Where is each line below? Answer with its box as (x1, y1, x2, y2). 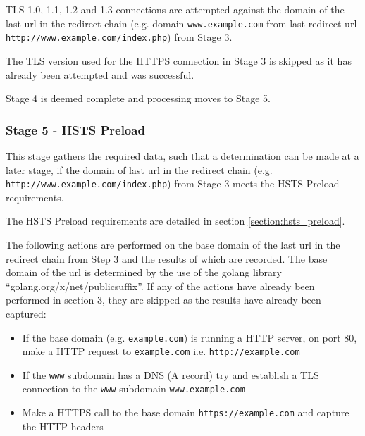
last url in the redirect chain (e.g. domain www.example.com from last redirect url (6, 15, 357, 30)
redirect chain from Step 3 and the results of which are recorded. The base (6, 251, 328, 266)
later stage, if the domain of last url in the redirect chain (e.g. (6, 162, 273, 177)
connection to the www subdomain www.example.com (22, 381, 245, 396)
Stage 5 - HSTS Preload (6, 120, 145, 138)
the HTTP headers (22, 418, 104, 433)
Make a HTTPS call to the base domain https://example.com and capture (22, 405, 349, 420)
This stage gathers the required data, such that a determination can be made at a (6, 148, 359, 163)
